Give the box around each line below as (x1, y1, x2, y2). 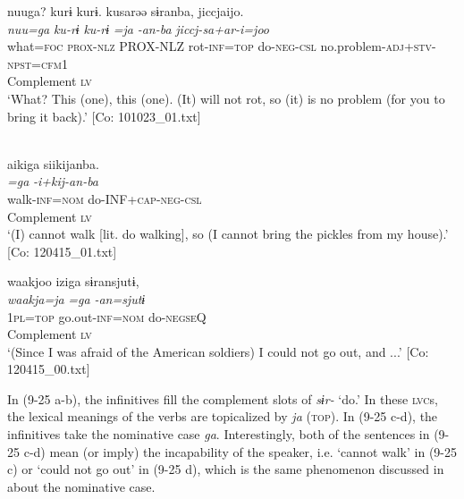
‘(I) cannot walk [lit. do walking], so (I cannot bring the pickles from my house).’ (7, 224, 449, 243)
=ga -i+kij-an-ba (7, 172, 99, 190)
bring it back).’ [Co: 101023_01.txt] (7, 106, 201, 125)
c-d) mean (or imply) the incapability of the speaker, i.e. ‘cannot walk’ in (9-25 (23, 442, 457, 461)
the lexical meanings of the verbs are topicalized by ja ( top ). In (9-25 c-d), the (7, 407, 438, 426)
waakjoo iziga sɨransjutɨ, (7, 272, 139, 291)
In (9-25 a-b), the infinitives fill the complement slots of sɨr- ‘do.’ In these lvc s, (7, 389, 438, 408)
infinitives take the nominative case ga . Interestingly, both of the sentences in (7, 425, 430, 444)
